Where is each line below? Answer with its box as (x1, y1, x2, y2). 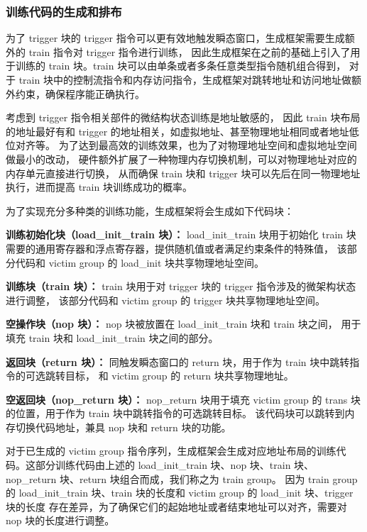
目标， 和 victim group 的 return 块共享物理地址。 (65, 368, 294, 383)
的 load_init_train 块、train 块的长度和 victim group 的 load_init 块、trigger (6, 485, 354, 500)
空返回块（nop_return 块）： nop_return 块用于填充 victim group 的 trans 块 (6, 392, 361, 406)
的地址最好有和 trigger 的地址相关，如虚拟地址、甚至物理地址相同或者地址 (6, 123, 349, 138)
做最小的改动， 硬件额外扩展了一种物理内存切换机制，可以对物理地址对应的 (6, 151, 357, 166)
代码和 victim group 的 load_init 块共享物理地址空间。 (15, 255, 265, 270)
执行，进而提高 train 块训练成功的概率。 (6, 179, 192, 194)
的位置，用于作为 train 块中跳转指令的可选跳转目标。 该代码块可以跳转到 (6, 406, 345, 421)
